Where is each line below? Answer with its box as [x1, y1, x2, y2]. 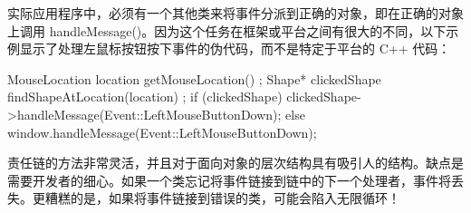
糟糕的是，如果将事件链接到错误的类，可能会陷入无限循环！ [44, 189, 400, 208]
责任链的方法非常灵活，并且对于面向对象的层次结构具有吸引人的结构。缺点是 [7, 153, 464, 172]
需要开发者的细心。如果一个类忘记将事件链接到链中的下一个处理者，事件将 [7, 170, 451, 189]
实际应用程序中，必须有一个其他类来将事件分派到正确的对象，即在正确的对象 [7, 4, 464, 22]
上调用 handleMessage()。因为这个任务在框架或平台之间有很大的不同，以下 [7, 21, 447, 40]
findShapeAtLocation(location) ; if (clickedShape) [7, 87, 283, 106]
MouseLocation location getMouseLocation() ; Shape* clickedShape [7, 69, 381, 88]
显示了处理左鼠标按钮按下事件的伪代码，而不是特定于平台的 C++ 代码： [19, 39, 451, 58]
